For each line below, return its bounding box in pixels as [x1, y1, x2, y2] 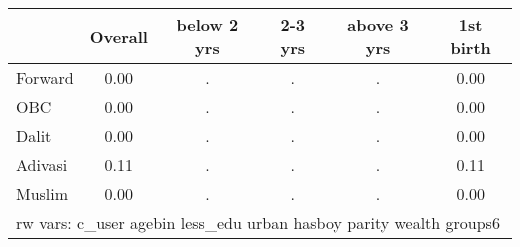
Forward [16, 66, 74, 89]
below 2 [176, 13, 239, 36]
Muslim [16, 182, 69, 205]
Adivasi [16, 153, 68, 176]
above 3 [347, 13, 409, 36]
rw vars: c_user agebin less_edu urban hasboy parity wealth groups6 [16, 211, 500, 234]
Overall [89, 24, 148, 48]
